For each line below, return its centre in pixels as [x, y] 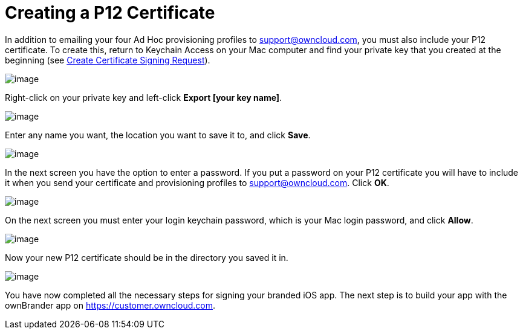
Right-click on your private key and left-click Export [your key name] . [144, 97]
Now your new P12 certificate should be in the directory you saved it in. [147, 257]
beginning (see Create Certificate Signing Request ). [108, 60]
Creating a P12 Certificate [110, 13]
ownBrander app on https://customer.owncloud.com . [110, 305]
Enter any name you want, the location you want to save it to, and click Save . [158, 135]
